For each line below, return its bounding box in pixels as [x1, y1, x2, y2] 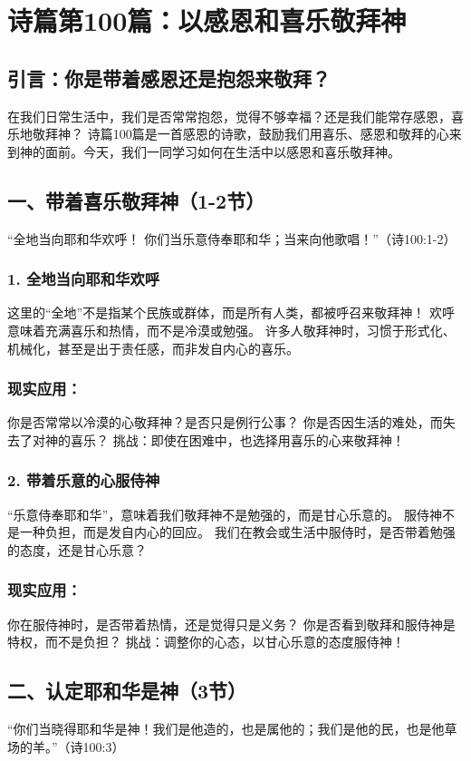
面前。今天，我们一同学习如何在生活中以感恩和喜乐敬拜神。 [44, 141, 400, 161]
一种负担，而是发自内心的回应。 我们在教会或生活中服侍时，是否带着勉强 [19, 522, 456, 541]
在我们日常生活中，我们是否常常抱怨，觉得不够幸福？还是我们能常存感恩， [7, 106, 451, 125]
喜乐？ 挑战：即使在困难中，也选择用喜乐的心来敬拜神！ [70, 430, 405, 449]
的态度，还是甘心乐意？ [7, 540, 147, 559]
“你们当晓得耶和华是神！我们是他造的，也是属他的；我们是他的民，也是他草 [7, 719, 457, 738]
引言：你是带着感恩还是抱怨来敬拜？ [7, 63, 331, 92]
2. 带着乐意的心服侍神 [7, 469, 160, 492]
